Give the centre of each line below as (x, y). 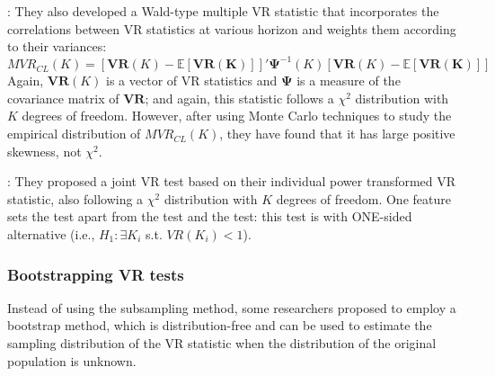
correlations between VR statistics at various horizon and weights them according (232, 28)
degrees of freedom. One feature (363, 198)
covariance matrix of (63, 98)
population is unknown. (72, 360)
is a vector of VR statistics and (192, 81)
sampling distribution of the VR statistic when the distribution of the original (222, 343)
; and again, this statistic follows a (239, 98)
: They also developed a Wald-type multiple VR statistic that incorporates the (223, 11)
